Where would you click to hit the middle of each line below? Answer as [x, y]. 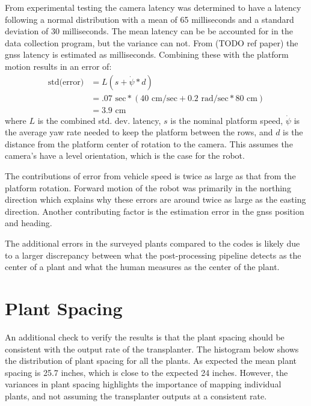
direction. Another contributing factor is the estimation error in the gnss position [155, 211]
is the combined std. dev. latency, [99, 120]
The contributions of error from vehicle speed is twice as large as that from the [150, 176]
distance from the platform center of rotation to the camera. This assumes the [149, 143]
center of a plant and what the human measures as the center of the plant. [142, 267]
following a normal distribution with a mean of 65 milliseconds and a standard [149, 19]
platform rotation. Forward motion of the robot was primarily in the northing [148, 187]
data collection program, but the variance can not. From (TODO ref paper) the [152, 42]
